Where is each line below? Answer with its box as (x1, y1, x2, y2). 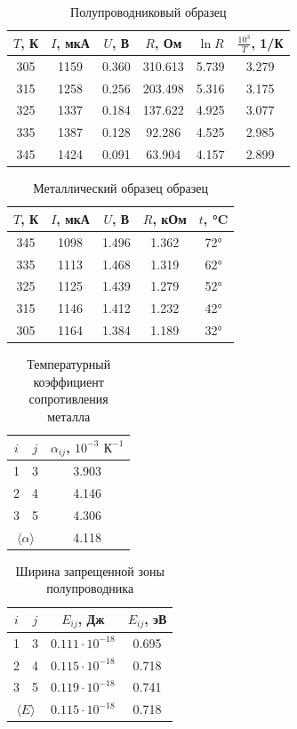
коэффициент (33, 372, 104, 390)
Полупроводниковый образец (70, 3, 227, 20)
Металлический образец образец (33, 179, 208, 197)
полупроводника (46, 579, 134, 597)
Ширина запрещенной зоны (15, 561, 165, 580)
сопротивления (28, 389, 108, 408)
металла (47, 406, 91, 425)
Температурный (27, 355, 111, 373)
